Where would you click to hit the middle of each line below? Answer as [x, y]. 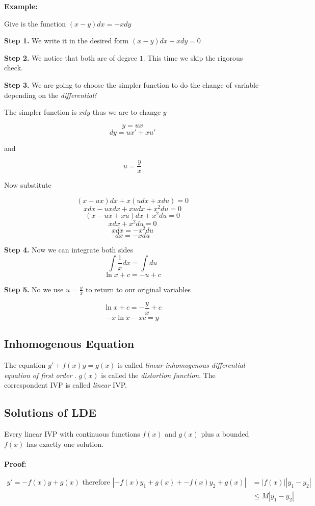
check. [14, 68]
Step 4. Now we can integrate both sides [69, 250]
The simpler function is [41, 112]
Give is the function [35, 23]
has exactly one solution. [65, 444]
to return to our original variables [138, 289]
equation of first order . [40, 375]
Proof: [15, 463]
